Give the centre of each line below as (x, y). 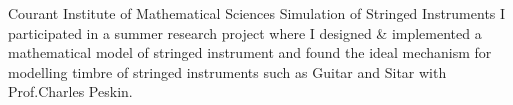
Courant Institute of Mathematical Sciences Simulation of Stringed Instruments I (257, 13)
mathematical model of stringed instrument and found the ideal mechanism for (250, 52)
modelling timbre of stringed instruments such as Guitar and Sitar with (227, 71)
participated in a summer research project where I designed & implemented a (245, 32)
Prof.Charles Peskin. (70, 91)
